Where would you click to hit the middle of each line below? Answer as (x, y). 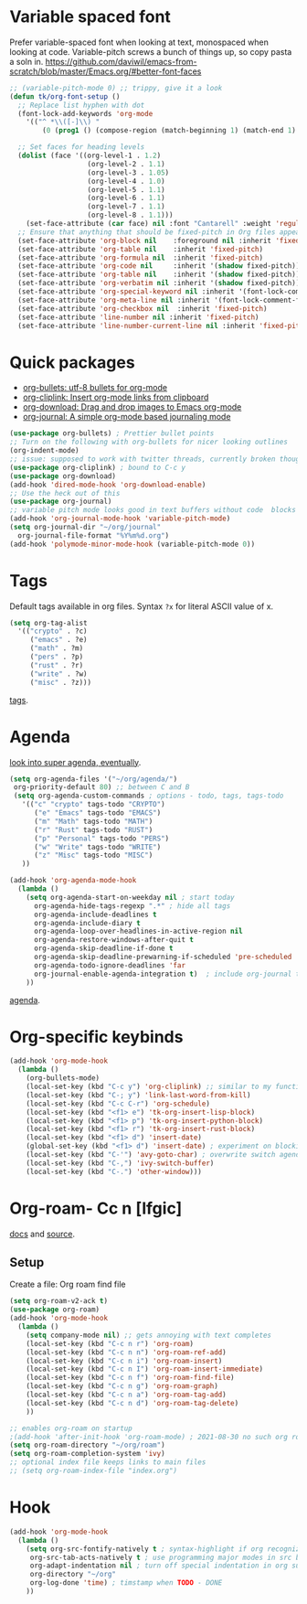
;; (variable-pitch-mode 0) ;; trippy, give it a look (116, 88)
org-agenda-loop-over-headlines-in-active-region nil (138, 931)
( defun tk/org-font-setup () (65, 96)
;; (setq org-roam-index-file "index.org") (94, 1471)
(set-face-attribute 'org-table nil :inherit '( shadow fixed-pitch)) (159, 275)
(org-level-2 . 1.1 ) (127, 164)
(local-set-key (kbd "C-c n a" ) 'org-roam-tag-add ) (126, 1395)
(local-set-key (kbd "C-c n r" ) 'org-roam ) (110, 1343)
